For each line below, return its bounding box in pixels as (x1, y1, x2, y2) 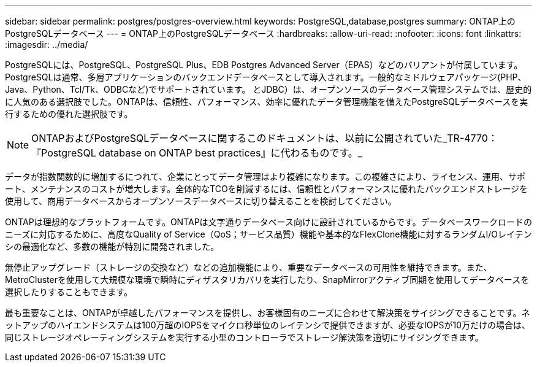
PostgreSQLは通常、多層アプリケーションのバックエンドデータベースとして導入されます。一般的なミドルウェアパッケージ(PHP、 (5, 72, 527, 82)
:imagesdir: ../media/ (5, 39, 88, 50)
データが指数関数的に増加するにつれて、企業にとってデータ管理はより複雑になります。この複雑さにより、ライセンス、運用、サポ (5, 171, 525, 182)
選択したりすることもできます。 (5, 287, 133, 297)
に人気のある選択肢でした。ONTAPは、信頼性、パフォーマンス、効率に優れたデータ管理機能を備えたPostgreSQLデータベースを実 (5, 96, 528, 107)
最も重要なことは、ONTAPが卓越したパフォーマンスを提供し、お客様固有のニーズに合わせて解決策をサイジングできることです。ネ (5, 307, 530, 318)
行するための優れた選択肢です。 (5, 109, 133, 119)
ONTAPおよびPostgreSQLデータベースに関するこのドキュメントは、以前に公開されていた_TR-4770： (31, 132, 498, 144)
